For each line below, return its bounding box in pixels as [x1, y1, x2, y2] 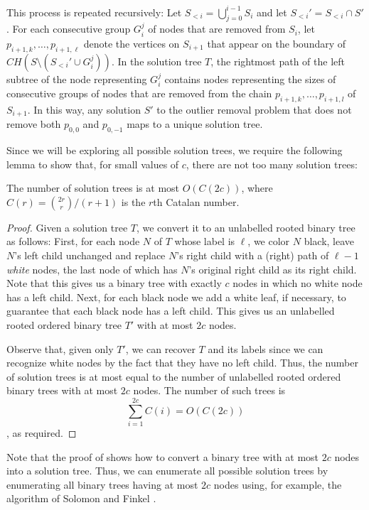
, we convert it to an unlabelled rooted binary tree [136, 219, 355, 234]
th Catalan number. [153, 194, 240, 209]
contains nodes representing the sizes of [164, 71, 336, 86]
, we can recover [125, 341, 196, 356]
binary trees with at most [6, 383, 118, 398]
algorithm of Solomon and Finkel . [6, 491, 156, 506]
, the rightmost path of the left [210, 53, 345, 68]
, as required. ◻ [6, 425, 77, 440]
